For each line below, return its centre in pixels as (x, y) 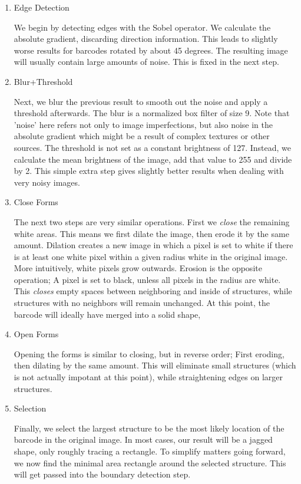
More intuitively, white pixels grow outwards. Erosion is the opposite (138, 268)
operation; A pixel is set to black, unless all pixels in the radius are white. (147, 279)
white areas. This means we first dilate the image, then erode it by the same (151, 233)
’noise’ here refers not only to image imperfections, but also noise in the (143, 124)
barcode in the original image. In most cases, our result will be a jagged (143, 439)
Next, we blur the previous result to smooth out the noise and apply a (141, 101)
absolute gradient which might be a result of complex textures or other (142, 136)
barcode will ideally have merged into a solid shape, (107, 314)
